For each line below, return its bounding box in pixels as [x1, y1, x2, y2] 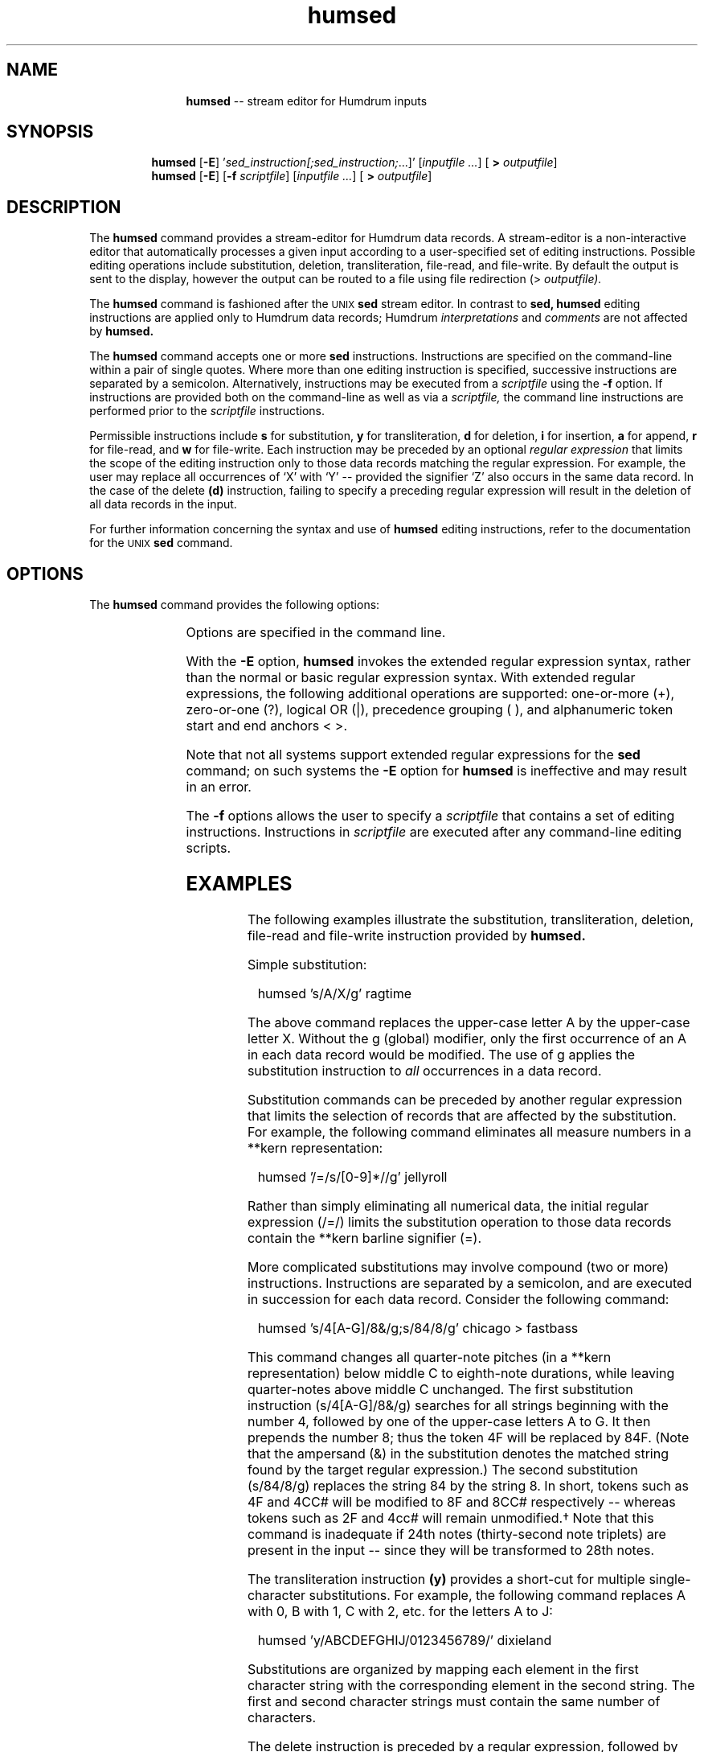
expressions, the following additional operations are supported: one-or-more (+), [186, 685, 675, 702]
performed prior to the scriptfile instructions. [89, 404, 325, 418]
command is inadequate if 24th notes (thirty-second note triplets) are [247, 1525, 666, 1542]
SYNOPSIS [6, 121, 94, 142]
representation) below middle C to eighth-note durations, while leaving [247, 1364, 675, 1381]
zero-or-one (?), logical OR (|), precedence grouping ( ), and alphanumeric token [186, 701, 673, 718]
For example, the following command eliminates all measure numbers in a [247, 1123, 692, 1140]
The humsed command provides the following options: [89, 598, 380, 612]
